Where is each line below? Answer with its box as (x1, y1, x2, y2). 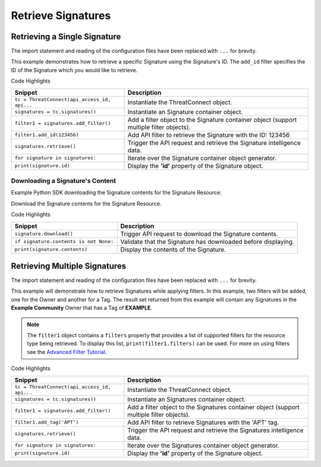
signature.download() (14, 231, 74, 237)
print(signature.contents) (14, 246, 88, 253)
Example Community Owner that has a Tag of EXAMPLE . (11, 304, 153, 312)
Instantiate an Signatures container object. (127, 395, 246, 403)
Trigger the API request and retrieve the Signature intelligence (127, 139, 301, 147)
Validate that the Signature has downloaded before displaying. (120, 237, 294, 246)
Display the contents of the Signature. (120, 245, 226, 253)
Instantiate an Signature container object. (127, 108, 243, 116)
